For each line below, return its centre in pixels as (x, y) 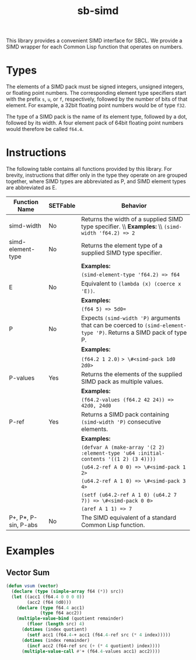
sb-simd (98, 11)
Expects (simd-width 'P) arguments (131, 318)
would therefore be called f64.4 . (45, 129)
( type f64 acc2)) (61, 613)
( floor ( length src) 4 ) (56, 624)
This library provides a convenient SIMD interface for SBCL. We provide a (94, 41)
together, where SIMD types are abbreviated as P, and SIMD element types (96, 181)
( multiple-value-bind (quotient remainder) (70, 618)
